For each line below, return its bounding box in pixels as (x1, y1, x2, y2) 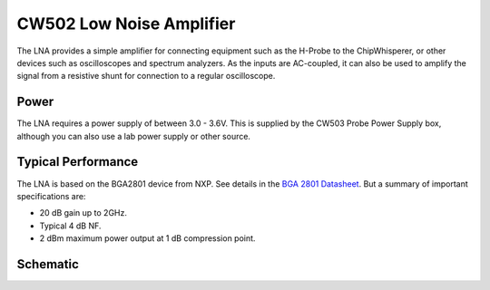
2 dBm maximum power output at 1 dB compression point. (39, 233, 256, 244)
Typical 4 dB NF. (39, 220, 102, 231)
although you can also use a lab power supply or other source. (16, 130, 251, 141)
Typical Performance (16, 154, 139, 169)
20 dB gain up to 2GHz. (39, 208, 127, 218)
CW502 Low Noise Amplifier (16, 14, 236, 34)
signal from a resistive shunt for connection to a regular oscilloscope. (16, 71, 276, 82)
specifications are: (16, 190, 86, 201)
